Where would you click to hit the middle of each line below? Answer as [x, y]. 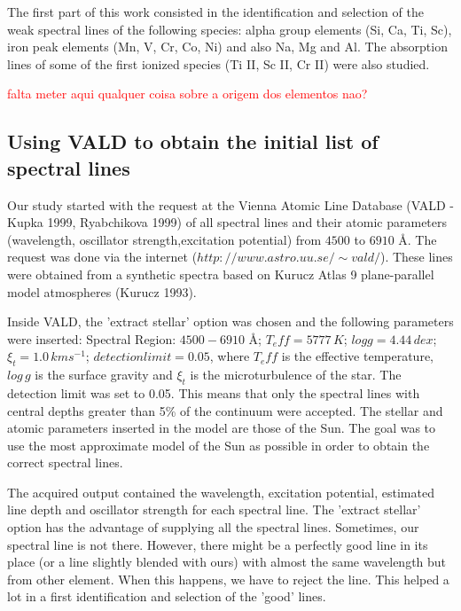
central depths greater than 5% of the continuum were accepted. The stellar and [225, 410]
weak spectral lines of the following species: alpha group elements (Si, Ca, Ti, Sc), [230, 29]
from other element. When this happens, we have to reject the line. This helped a [228, 579]
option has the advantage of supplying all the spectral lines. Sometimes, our [213, 527]
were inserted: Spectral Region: [92, 338]
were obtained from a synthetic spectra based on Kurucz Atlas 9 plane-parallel [221, 274]
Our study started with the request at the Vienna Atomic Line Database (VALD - [231, 204]
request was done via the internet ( [102, 257]
